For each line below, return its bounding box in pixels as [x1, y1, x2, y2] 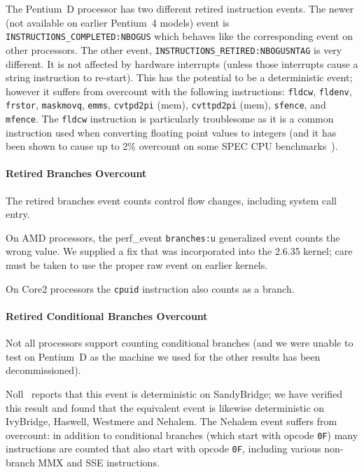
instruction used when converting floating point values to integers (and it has [6, 125, 337, 139]
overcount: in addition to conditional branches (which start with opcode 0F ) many [6, 427, 358, 442]
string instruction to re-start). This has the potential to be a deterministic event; [6, 70, 353, 85]
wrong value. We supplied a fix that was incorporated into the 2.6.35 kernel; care [6, 244, 353, 258]
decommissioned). [6, 363, 81, 377]
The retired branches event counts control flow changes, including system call [6, 193, 337, 207]
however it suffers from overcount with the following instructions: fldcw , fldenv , [6, 83, 352, 98]
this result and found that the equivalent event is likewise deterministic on [6, 400, 325, 415]
